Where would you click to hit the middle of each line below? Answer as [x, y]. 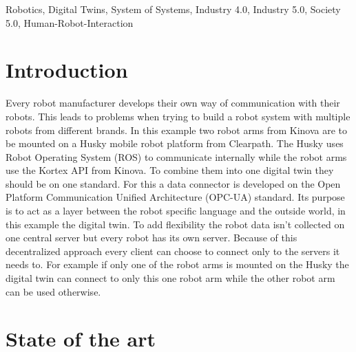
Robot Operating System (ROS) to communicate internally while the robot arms [176, 156]
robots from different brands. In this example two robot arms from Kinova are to [177, 130]
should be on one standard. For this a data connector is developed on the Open [173, 183]
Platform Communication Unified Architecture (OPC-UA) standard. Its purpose [175, 197]
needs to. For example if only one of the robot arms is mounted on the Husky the [177, 264]
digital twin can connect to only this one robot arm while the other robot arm [170, 278]
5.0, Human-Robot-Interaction [70, 22]
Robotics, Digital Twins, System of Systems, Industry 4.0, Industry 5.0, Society [173, 9]
